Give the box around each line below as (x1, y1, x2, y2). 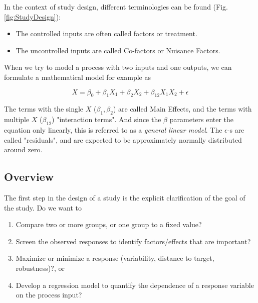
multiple (4, 114, 30, 125)
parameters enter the (169, 114, 234, 125)
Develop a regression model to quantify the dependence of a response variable (16, 279, 254, 290)
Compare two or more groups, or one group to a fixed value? (16, 219, 202, 230)
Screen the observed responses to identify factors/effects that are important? (16, 236, 251, 246)
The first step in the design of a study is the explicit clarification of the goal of (4, 192, 245, 203)
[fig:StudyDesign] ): (4, 11, 61, 22)
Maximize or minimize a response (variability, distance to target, (16, 253, 214, 263)
